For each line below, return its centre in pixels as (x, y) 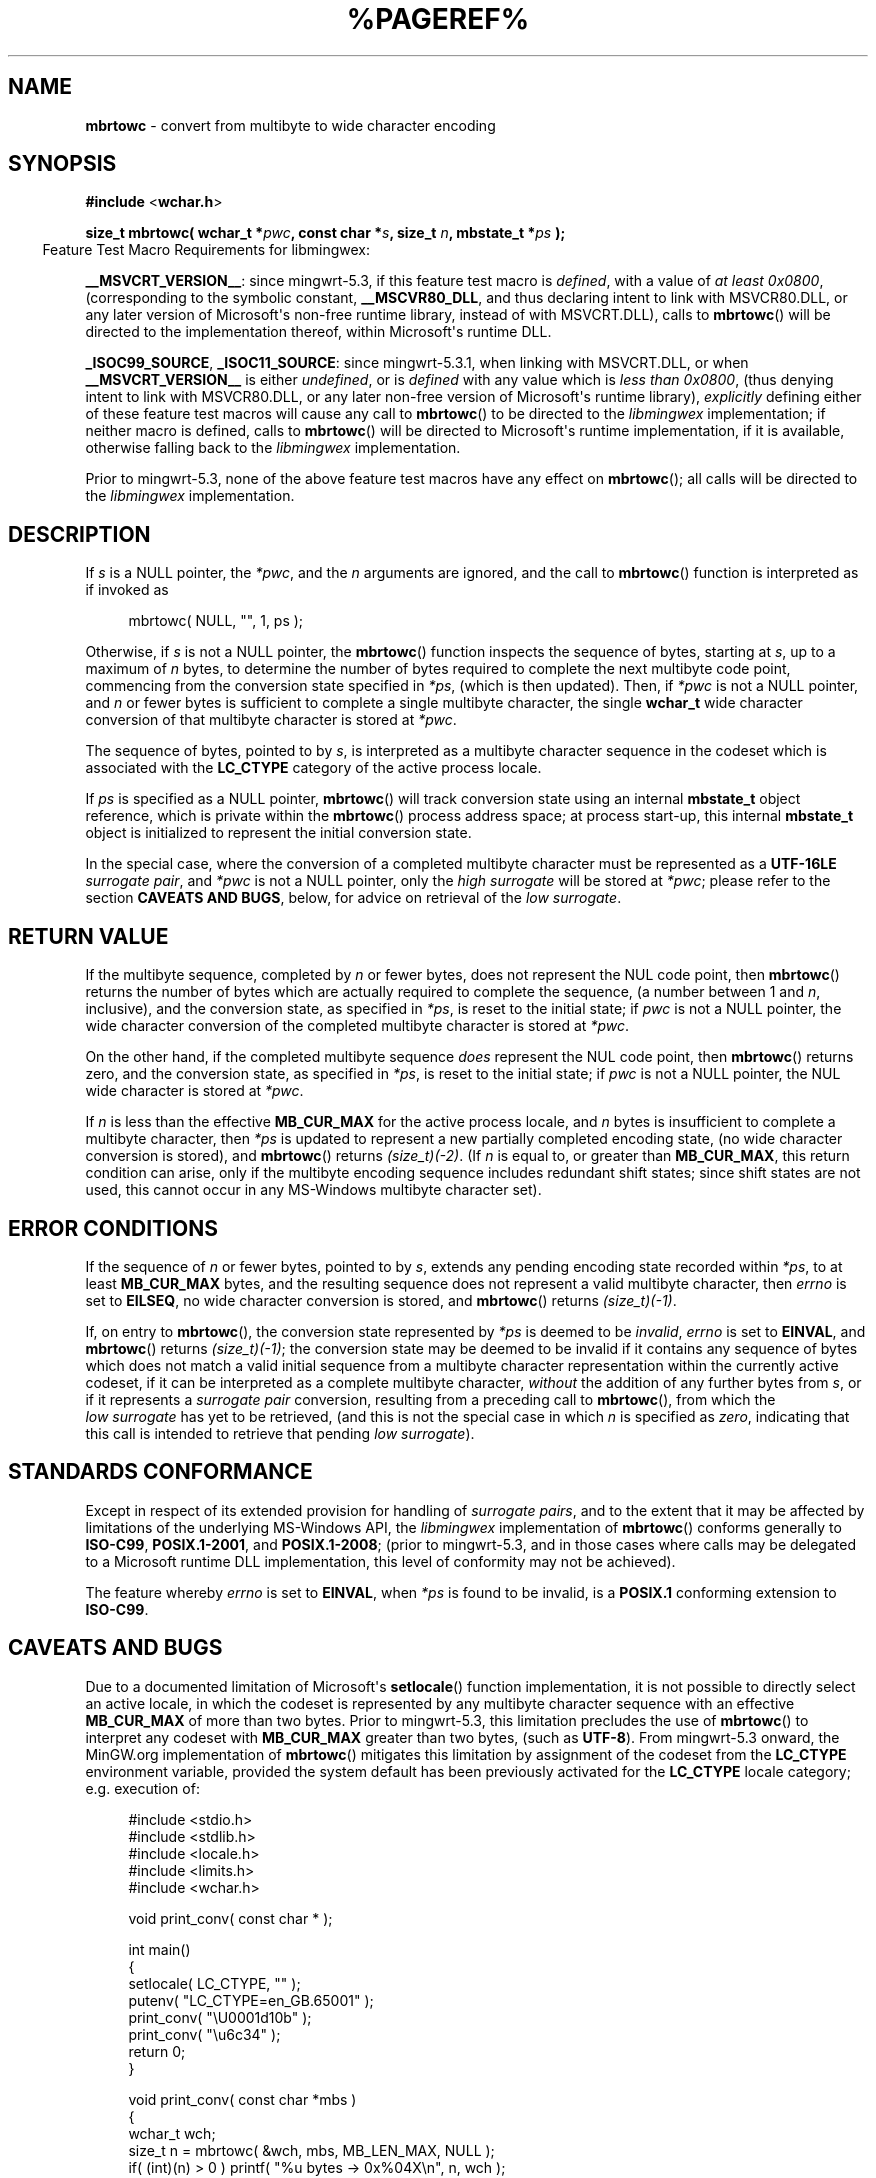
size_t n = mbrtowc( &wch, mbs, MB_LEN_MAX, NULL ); (311, 2150)
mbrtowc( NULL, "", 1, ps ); (216, 621)
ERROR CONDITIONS (113, 1228)
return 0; (157, 2051)
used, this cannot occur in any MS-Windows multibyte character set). (313, 1190)
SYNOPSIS (62, 164)
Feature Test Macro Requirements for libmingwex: (206, 250)
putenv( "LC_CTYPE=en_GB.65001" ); (251, 2000)
